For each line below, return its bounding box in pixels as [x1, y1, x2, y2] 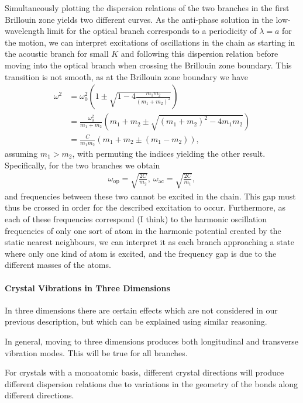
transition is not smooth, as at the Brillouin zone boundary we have [5, 70, 248, 82]
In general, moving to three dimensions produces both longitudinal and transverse [5, 335, 298, 347]
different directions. [5, 389, 74, 401]
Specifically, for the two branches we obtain [5, 159, 160, 171]
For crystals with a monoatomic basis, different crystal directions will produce [5, 366, 284, 378]
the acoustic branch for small [5, 47, 109, 60]
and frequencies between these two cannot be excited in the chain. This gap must [5, 190, 296, 202]
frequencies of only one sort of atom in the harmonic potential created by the [5, 224, 281, 236]
